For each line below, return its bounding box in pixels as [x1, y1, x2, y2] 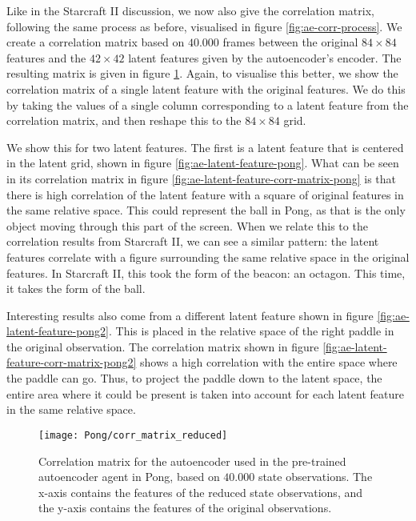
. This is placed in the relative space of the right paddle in [109, 323, 394, 339]
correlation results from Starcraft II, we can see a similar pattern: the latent [6, 233, 379, 250]
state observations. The [258, 468, 373, 485]
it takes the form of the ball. [6, 280, 146, 297]
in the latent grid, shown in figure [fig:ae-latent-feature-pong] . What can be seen [6, 154, 399, 171]
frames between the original [222, 34, 358, 50]
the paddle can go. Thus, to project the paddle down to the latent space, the [6, 370, 382, 387]
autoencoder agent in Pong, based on [38, 468, 220, 485]
